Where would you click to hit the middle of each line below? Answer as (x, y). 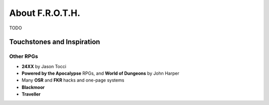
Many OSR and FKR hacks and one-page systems (73, 80)
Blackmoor (33, 87)
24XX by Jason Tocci (44, 66)
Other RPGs (24, 56)
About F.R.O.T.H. (45, 13)
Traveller (31, 94)
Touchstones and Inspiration (55, 42)
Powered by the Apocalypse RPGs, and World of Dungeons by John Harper (100, 73)
